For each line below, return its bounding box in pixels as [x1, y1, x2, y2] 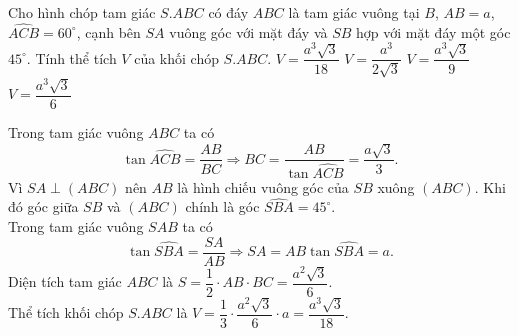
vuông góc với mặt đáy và [169, 21, 328, 42]
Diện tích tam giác [8, 271, 122, 292]
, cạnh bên [76, 21, 141, 42]
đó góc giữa [8, 196, 79, 217]
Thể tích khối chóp [8, 302, 124, 323]
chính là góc [185, 196, 260, 217]
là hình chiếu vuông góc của [177, 176, 349, 197]
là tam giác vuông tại [288, 2, 420, 22]
